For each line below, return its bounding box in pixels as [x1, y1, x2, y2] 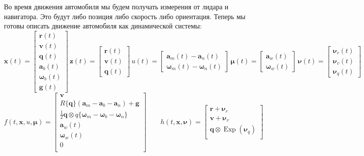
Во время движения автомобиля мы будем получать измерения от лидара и [4, 1, 229, 11]
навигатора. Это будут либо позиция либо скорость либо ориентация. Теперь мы [4, 11, 245, 21]
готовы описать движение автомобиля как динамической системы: [4, 21, 202, 31]
